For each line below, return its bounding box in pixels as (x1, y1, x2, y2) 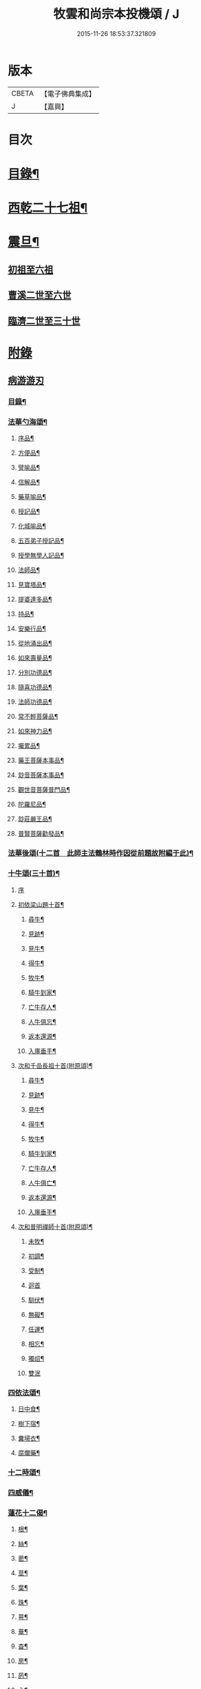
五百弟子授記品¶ (17, 537, 65, 545)
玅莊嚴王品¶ (17, 815, 52, 823)
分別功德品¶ (17, 668, 52, 677)
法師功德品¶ (17, 697, 52, 706)
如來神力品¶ (17, 727, 52, 735)
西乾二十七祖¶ (8, 201, 88, 216)
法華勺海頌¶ (8, 418, 47, 427)
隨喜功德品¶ (17, 683, 52, 691)
